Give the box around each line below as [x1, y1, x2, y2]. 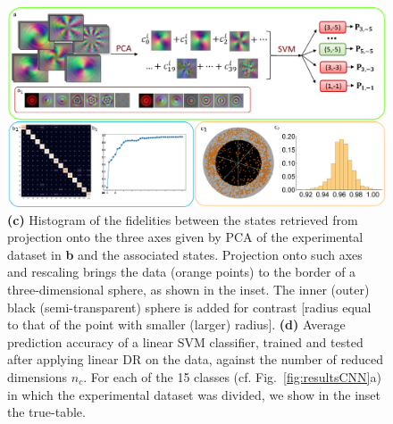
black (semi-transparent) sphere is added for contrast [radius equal [7, 297, 372, 316]
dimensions [7, 367, 68, 386]
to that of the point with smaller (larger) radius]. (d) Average [7, 315, 346, 334]
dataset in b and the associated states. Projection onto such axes [7, 245, 363, 263]
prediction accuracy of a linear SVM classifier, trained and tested [7, 332, 364, 351]
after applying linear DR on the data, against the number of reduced [7, 350, 384, 369]
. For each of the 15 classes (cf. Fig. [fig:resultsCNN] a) [83, 367, 381, 386]
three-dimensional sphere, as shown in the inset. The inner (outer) [7, 279, 370, 298]
